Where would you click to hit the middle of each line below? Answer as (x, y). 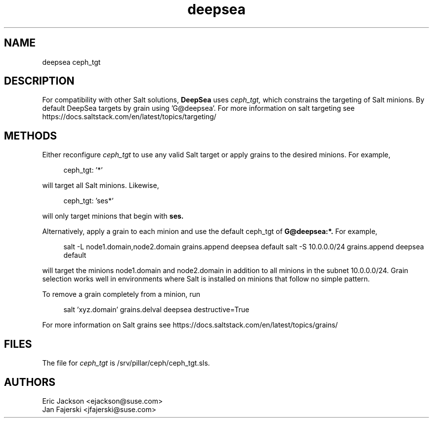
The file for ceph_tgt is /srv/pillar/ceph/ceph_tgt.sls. (126, 363)
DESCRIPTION (39, 81)
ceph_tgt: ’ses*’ (88, 201)
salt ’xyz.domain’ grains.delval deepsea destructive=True (156, 310)
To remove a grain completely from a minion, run (121, 294)
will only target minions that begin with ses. (113, 216)
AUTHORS (30, 382)
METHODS (31, 136)
